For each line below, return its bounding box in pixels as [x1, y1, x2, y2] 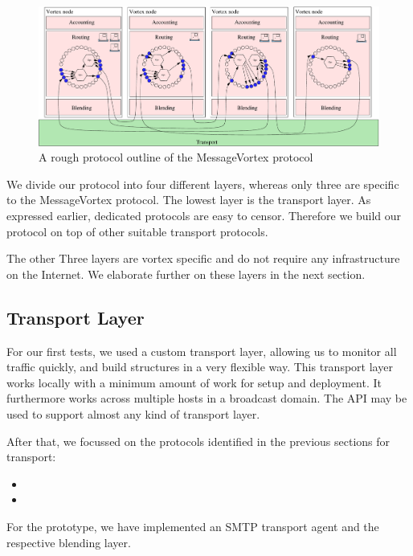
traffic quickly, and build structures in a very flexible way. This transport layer [6, 358, 393, 375]
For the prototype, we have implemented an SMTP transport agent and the [6, 517, 379, 534]
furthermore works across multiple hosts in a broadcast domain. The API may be [6, 390, 407, 407]
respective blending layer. [6, 534, 131, 550]
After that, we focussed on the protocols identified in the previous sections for [6, 432, 391, 449]
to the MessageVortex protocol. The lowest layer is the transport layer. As [6, 191, 371, 208]
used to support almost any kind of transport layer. [6, 405, 260, 422]
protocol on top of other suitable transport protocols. [6, 223, 268, 239]
